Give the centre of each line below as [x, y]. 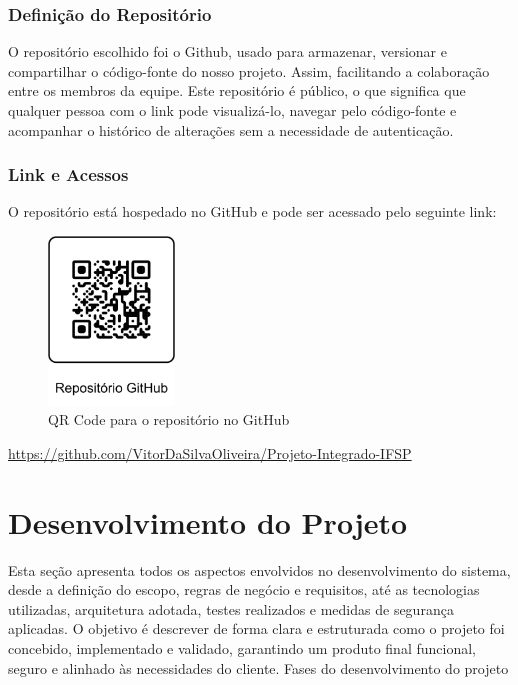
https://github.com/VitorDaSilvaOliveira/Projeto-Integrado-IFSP [210, 452]
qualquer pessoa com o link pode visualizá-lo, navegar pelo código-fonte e [232, 110]
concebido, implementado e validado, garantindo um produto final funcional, [242, 648]
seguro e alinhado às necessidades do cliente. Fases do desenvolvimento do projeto [258, 667]
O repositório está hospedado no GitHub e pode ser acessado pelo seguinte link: [252, 211]
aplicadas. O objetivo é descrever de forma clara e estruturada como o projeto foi [256, 628]
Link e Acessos [68, 174]
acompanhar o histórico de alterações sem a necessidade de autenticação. [231, 129]
